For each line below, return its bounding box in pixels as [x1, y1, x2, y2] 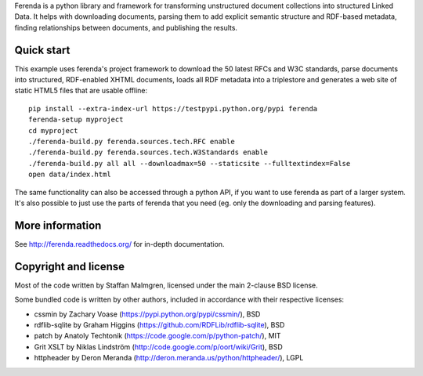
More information [14, 219, 102, 232]
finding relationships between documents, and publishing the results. [14, 23, 238, 32]
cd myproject [28, 126, 78, 135]
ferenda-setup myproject [28, 115, 124, 125]
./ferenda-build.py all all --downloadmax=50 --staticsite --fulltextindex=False [28, 159, 351, 168]
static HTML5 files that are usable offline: [14, 86, 148, 96]
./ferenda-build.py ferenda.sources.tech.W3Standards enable [28, 148, 268, 157]
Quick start [14, 43, 70, 56]
